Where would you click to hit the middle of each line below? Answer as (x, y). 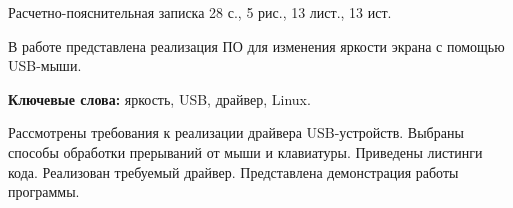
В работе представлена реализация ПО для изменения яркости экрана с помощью (256, 45)
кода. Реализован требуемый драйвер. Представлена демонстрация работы (233, 171)
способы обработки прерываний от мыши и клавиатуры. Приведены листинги (245, 151)
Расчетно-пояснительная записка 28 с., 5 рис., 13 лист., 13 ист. (200, 12)
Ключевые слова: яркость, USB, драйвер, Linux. (159, 98)
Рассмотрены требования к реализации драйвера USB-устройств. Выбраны (236, 132)
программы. (44, 191)
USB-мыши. (45, 65)
